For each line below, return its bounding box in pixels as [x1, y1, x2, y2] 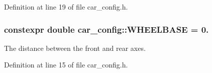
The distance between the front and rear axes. [4, 42, 146, 53]
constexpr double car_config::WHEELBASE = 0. [4, 23, 209, 35]
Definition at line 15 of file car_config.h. [4, 59, 128, 70]
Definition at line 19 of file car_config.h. [4, 2, 128, 12]
